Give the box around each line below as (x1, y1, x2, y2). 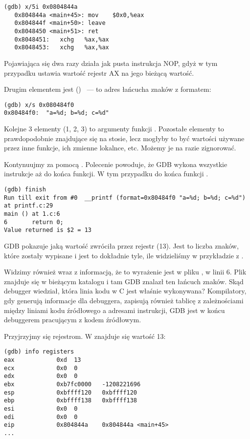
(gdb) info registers (4, 348, 74, 355)
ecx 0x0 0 (4, 364, 78, 372)
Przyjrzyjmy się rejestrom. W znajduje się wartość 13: (4, 331, 166, 341)
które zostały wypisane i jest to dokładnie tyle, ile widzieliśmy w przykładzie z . (4, 250, 244, 260)
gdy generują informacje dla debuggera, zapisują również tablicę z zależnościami (4, 295, 244, 305)
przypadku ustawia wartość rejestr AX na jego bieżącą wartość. (4, 67, 194, 78)
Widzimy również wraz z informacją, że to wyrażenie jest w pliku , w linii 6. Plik (4, 267, 247, 277)
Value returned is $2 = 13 (4, 227, 91, 234)
